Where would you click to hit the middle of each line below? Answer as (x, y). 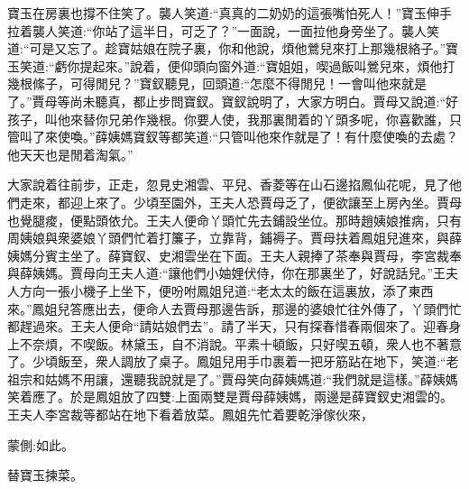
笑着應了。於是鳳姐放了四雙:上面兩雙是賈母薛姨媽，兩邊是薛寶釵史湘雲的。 (230, 397)
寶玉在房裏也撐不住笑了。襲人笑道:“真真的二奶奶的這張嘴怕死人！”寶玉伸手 (230, 13)
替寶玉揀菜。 (45, 475)
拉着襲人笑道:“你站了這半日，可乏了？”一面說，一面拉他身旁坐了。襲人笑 (224, 30)
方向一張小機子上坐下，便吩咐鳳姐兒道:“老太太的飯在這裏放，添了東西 (226, 290)
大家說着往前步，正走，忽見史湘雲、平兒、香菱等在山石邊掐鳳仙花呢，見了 (228, 185)
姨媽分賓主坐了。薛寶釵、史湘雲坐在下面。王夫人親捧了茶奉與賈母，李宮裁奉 (234, 255)
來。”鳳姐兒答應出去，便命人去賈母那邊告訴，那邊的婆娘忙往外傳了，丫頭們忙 (234, 308)
